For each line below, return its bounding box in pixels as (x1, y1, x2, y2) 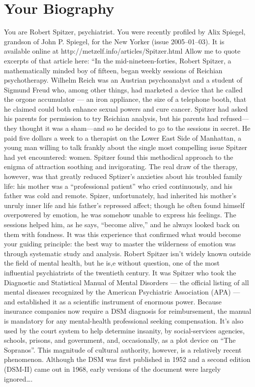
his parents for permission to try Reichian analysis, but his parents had (4, 113, 219, 123)
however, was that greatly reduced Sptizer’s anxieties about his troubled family (4, 171, 243, 181)
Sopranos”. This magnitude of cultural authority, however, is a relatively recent (4, 344, 242, 355)
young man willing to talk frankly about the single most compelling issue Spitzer (4, 142, 248, 152)
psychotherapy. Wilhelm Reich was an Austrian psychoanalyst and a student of (4, 75, 242, 85)
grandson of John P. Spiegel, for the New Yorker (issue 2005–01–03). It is (4, 36, 225, 46)
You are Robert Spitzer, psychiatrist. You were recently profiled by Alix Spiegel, (4, 27, 246, 37)
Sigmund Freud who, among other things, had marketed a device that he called (4, 84, 243, 94)
